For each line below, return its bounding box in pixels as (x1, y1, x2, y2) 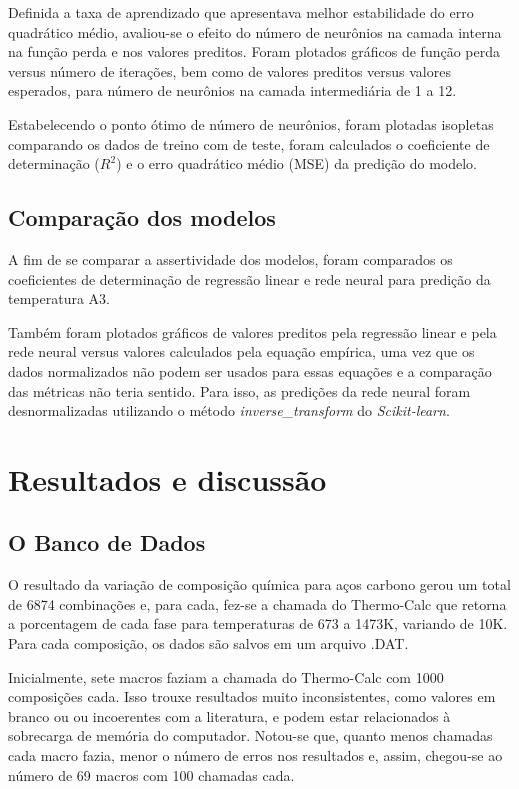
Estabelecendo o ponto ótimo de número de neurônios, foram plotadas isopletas (8, 113, 494, 134)
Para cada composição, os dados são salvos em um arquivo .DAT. (8, 633, 409, 654)
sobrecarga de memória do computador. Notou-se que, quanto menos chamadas (8, 725, 493, 746)
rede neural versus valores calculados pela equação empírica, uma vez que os (8, 341, 475, 362)
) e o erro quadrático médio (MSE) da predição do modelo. (116, 153, 478, 174)
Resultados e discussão (8, 458, 327, 499)
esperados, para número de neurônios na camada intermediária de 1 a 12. (8, 80, 457, 101)
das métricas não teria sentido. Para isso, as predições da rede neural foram (8, 380, 471, 401)
